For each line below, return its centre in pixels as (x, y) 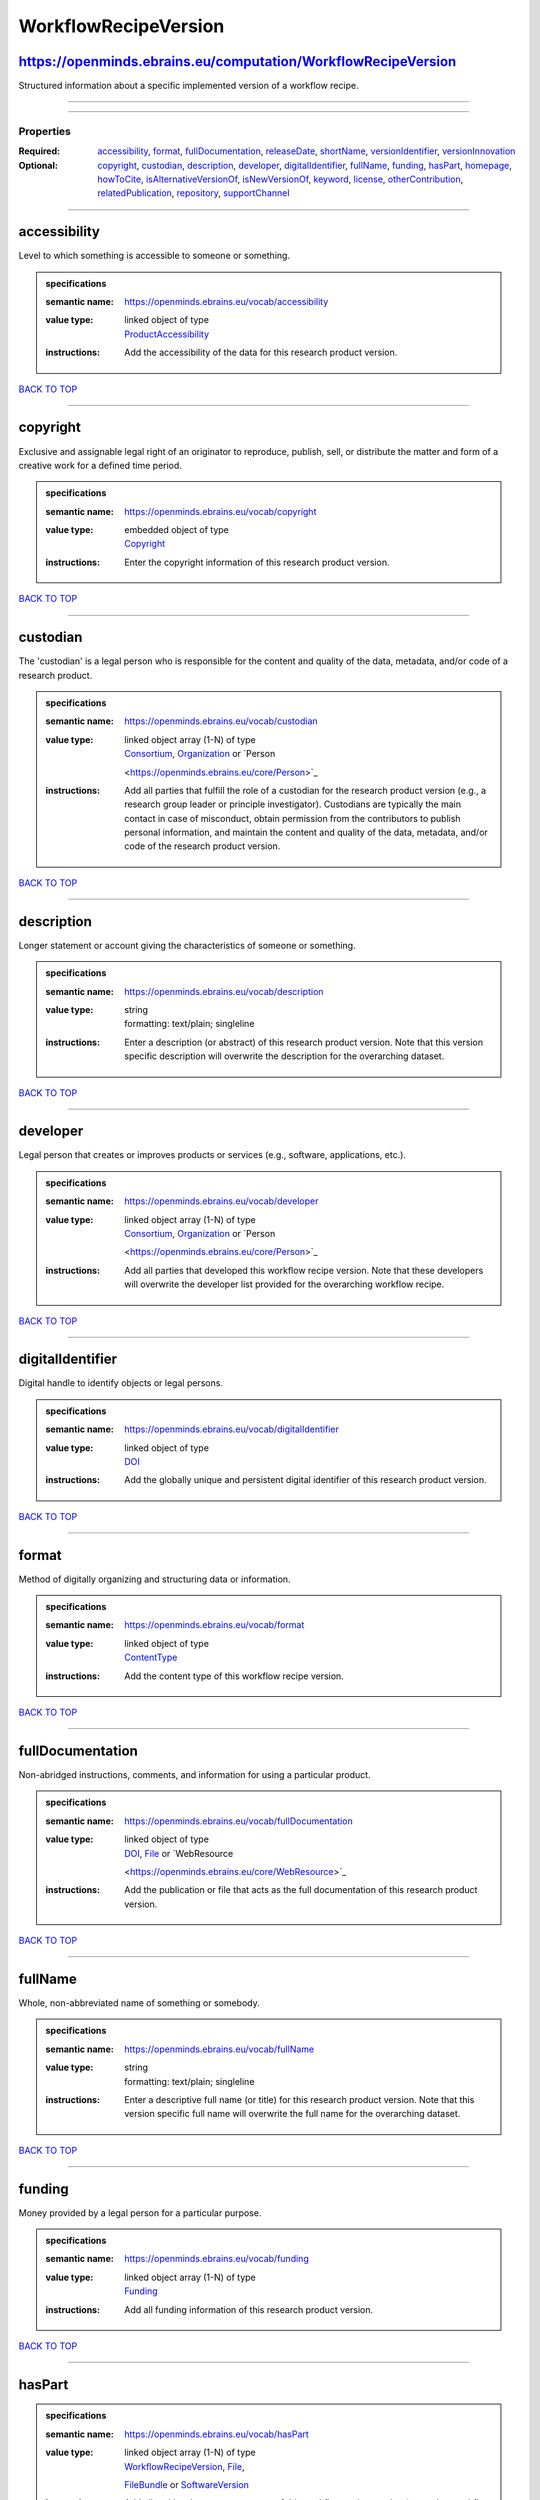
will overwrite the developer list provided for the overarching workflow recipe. (284, 1284)
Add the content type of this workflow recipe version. (234, 1676)
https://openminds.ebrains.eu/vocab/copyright (220, 511)
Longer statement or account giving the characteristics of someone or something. (187, 945)
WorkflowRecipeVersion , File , (184, 2466)
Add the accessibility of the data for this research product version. (261, 352)
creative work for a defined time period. (100, 465)
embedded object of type (176, 530)
